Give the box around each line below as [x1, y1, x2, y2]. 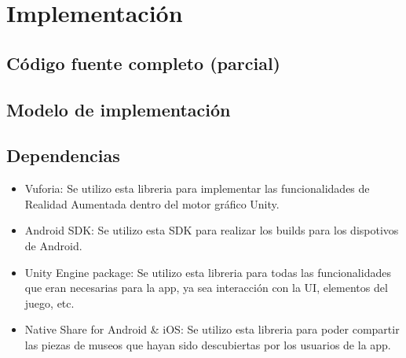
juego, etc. [24, 294, 75, 311]
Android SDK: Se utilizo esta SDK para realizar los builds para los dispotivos [24, 222, 399, 238]
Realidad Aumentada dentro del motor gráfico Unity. [24, 195, 280, 212]
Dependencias [6, 143, 120, 168]
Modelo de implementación [6, 97, 231, 121]
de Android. [24, 237, 82, 253]
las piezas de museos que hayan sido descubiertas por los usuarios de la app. [24, 336, 391, 352]
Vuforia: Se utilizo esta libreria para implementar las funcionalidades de [24, 180, 370, 197]
